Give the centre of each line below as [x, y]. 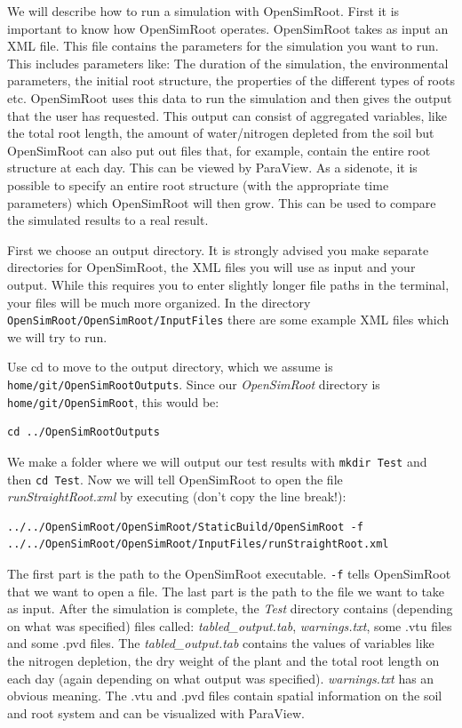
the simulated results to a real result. [108, 220]
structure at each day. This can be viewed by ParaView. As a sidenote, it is [212, 168]
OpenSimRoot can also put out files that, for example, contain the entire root [219, 150]
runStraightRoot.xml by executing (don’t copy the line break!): [177, 496]
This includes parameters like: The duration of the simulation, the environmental [228, 63]
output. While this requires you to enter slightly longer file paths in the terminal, [228, 284]
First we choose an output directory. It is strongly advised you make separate [218, 249]
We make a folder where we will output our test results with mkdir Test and [217, 461]
